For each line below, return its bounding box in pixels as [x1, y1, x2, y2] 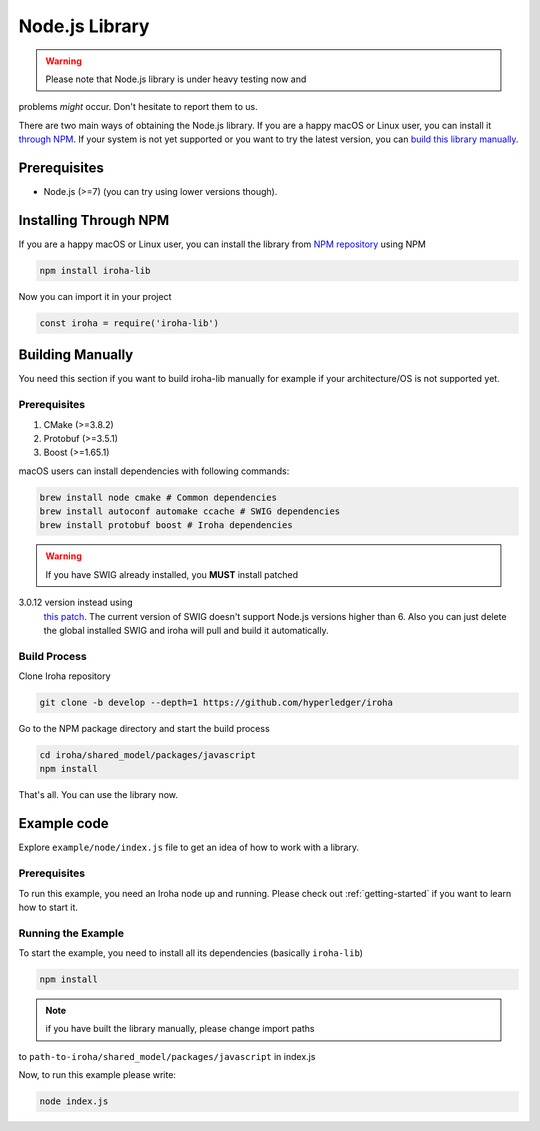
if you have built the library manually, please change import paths [45, 1023, 315, 1035]
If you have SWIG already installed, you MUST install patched [45, 568, 299, 580]
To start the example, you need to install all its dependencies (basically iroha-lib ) [18, 947, 364, 959]
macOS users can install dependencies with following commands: [18, 465, 290, 477]
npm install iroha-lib [39, 265, 151, 276]
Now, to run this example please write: [18, 1069, 177, 1081]
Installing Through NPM [18, 211, 170, 229]
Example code [18, 815, 109, 832]
